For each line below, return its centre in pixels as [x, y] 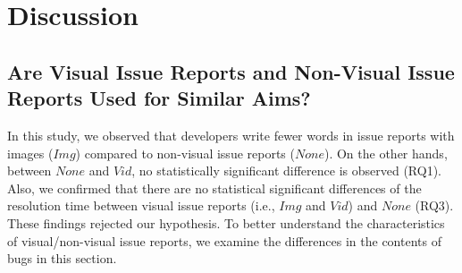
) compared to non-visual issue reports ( [185, 153]
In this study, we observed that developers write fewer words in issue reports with [231, 135]
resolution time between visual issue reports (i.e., [141, 205]
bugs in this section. [62, 258]
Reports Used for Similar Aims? [159, 98]
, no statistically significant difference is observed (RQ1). [286, 171]
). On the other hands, [386, 153]
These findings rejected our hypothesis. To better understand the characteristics [226, 222]
